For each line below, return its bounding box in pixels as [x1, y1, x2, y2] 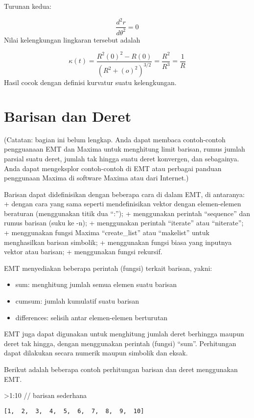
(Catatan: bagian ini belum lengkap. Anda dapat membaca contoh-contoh [4, 134, 226, 144]
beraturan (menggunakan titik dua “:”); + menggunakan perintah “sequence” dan [4, 208, 251, 218]
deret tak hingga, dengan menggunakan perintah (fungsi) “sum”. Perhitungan [4, 338, 236, 348]
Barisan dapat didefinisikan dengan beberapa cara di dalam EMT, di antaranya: [4, 189, 245, 199]
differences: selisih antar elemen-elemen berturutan [15, 312, 168, 322]
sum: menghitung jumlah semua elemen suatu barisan [15, 279, 177, 289]
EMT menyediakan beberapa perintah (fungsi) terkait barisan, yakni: [4, 263, 212, 273]
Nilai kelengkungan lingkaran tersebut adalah [4, 34, 140, 44]
